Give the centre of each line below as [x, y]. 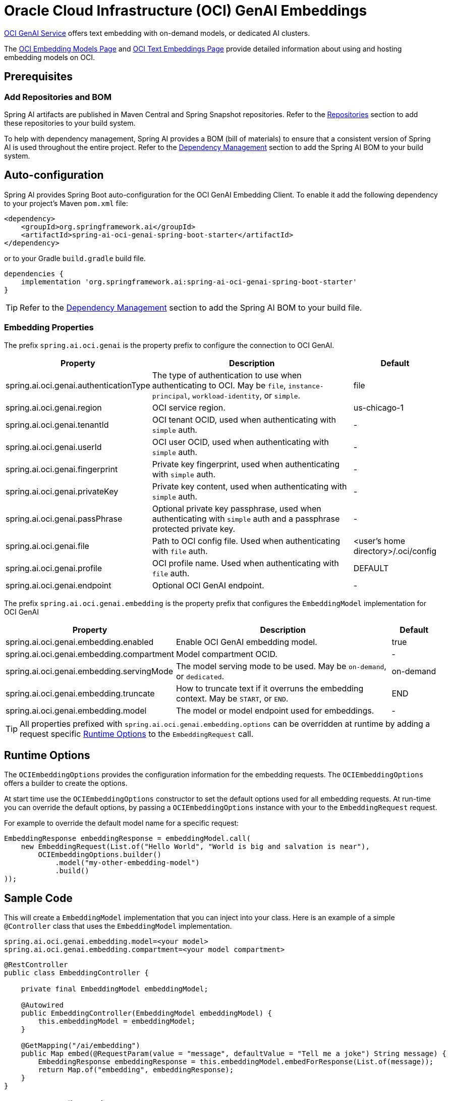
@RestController [36, 965]
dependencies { [34, 273]
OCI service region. [189, 407]
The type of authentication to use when [227, 375]
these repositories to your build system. [70, 123]
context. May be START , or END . [232, 698]
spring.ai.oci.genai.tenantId [57, 424]
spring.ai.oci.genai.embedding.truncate [80, 693]
